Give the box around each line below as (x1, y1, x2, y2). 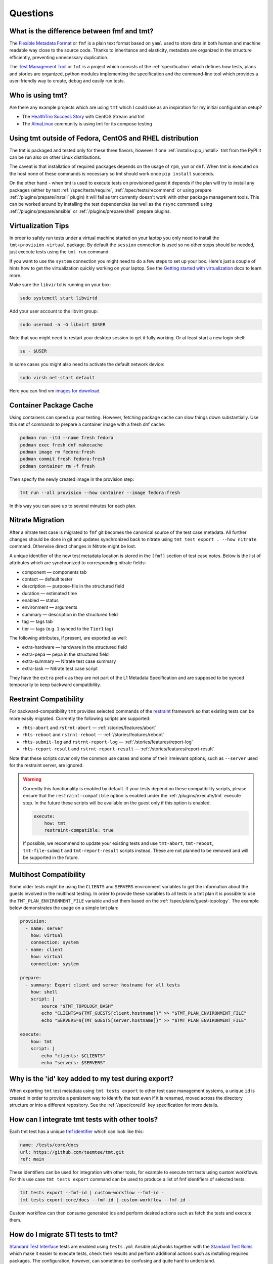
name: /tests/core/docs (20, 1142, 79, 1148)
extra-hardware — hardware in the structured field (22, 644, 127, 650)
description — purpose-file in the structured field (22, 583, 124, 589)
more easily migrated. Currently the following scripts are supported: (9, 715, 151, 721)
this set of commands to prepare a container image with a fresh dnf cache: (9, 421, 165, 427)
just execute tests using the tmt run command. (9, 249, 110, 255)
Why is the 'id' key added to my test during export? (9, 1074, 174, 1083)
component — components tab (22, 569, 87, 575)
